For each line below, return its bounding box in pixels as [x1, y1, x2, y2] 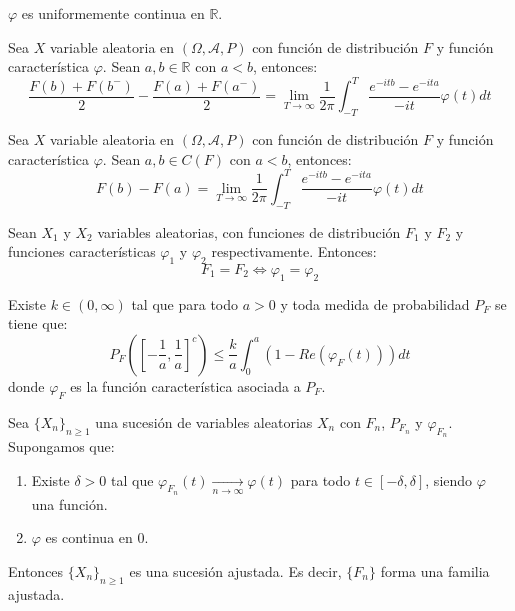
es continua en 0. [45, 527, 149, 548]
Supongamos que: [8, 435, 115, 456]
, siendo [425, 469, 473, 490]
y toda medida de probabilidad [280, 293, 470, 314]
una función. [31, 493, 108, 514]
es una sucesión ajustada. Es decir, [129, 560, 342, 581]
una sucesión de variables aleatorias [95, 411, 313, 432]
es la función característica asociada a [70, 375, 301, 396]
